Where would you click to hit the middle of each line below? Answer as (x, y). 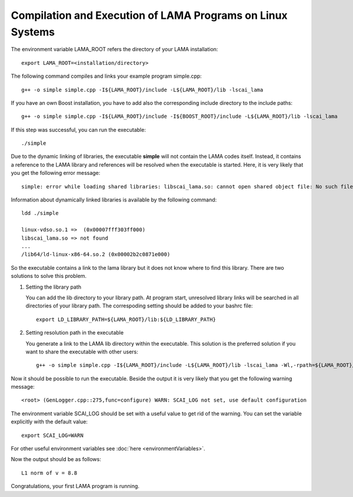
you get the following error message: (56, 173)
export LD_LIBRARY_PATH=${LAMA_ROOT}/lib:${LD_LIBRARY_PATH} (126, 319)
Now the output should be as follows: (56, 459)
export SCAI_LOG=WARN (52, 435)
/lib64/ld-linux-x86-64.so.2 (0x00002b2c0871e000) (96, 254)
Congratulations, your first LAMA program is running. (75, 486)
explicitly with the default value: (49, 422)
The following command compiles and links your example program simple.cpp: (106, 76)
